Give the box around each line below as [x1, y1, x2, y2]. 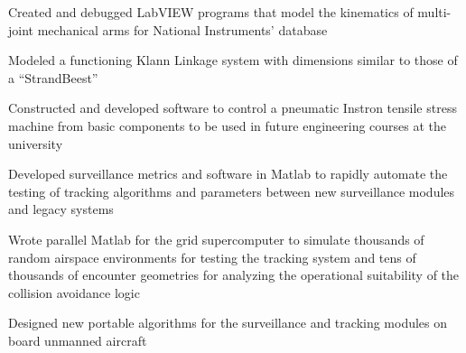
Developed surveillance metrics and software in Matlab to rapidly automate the [8, 164, 448, 183]
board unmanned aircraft [8, 330, 147, 349]
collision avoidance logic [8, 283, 140, 302]
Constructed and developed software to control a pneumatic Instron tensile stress [8, 98, 457, 117]
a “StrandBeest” [8, 68, 98, 87]
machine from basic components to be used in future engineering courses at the [8, 116, 447, 135]
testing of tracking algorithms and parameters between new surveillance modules [8, 181, 455, 200]
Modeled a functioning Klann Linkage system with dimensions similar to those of [8, 51, 458, 70]
